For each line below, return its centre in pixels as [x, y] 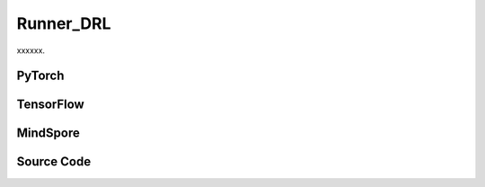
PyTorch [40, 76]
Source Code [54, 162]
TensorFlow [50, 105]
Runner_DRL [64, 23]
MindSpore [48, 134]
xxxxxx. [31, 50]
